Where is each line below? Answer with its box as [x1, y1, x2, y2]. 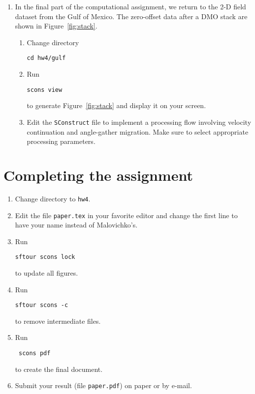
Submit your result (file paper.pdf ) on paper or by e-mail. [15, 380, 192, 391]
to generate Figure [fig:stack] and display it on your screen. [27, 100, 206, 111]
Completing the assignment [3, 165, 193, 185]
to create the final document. [15, 364, 103, 374]
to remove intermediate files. [15, 315, 101, 326]
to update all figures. [15, 268, 78, 278]
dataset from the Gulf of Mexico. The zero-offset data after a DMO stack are [15, 11, 248, 21]
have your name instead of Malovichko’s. [15, 220, 138, 230]
